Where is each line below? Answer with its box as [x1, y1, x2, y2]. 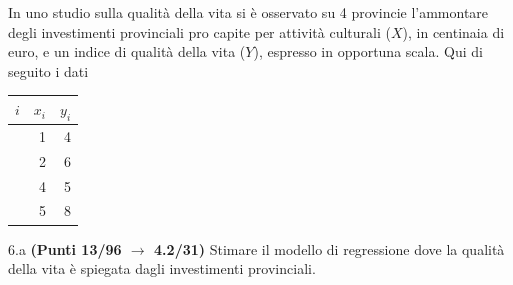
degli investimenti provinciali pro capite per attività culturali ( [8, 21, 391, 42]
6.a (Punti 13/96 [8, 238, 122, 259]
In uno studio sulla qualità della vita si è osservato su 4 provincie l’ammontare [8, 2, 489, 22]
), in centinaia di [402, 21, 505, 42]
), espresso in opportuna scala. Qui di [253, 41, 483, 62]
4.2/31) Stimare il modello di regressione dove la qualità [154, 238, 505, 259]
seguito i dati [8, 60, 89, 81]
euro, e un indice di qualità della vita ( [8, 41, 246, 62]
